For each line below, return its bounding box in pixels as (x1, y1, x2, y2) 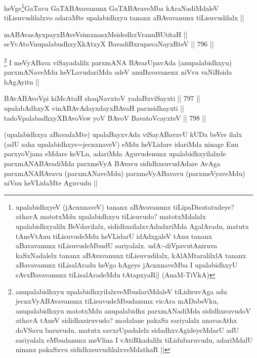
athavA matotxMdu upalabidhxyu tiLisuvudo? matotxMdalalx (15, 211, 206, 222)
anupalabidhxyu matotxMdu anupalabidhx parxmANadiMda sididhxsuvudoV (15, 305, 251, 315)
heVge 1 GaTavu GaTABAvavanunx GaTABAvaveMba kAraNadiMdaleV (4, 1, 219, 13)
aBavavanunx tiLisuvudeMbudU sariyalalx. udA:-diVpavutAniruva (15, 240, 217, 251)
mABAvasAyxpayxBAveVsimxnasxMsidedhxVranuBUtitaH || (4, 29, 188, 39)
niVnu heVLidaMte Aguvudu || (4, 178, 98, 188)
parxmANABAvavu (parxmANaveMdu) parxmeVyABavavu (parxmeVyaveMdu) (4, 168, 245, 178)
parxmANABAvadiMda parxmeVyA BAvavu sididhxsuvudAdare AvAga (4, 158, 220, 169)
